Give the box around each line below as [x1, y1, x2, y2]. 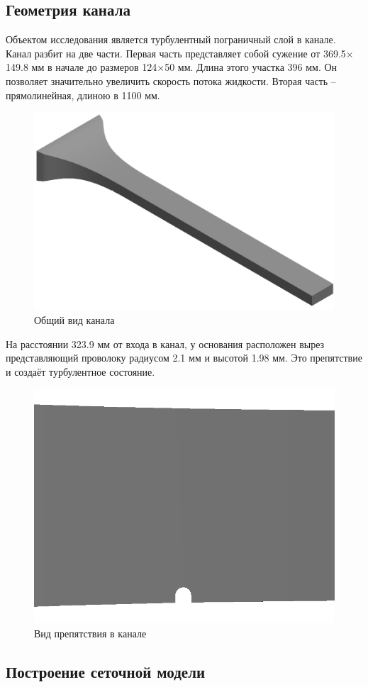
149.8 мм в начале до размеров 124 [6, 60, 157, 74]
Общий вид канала [34, 313, 115, 328]
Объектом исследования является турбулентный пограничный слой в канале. [6, 32, 336, 47]
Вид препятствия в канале [34, 625, 147, 640]
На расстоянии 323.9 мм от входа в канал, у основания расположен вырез [6, 336, 325, 351]
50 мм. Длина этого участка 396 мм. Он [165, 60, 338, 74]
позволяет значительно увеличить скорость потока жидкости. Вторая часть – [6, 73, 336, 88]
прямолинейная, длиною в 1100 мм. [6, 87, 160, 102]
